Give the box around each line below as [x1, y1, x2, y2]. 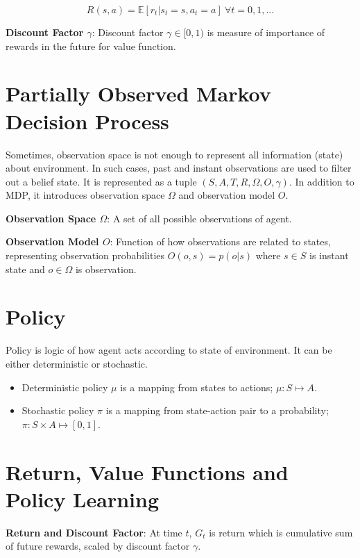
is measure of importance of [207, 25, 325, 39]
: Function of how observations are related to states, [110, 234, 331, 249]
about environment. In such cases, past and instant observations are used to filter [6, 161, 352, 175]
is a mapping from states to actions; [120, 379, 273, 394]
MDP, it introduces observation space [6, 188, 165, 202]
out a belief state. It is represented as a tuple [6, 174, 197, 188]
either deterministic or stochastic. [6, 356, 148, 370]
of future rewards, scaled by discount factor [6, 539, 190, 553]
